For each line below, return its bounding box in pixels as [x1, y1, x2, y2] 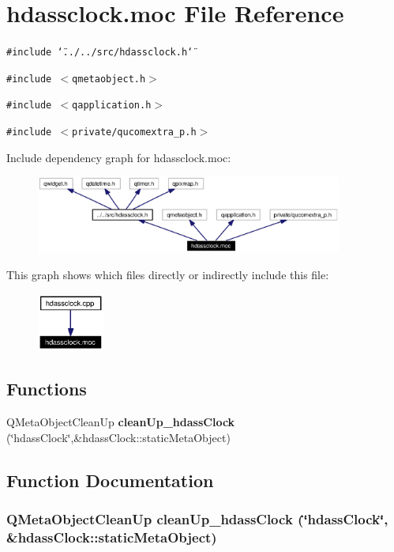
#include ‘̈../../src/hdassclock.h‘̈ [6, 47, 193, 59]
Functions [6, 376, 87, 401]
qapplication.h [72, 100, 152, 112]
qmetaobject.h [72, 73, 146, 85]
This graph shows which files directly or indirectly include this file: [6, 267, 329, 282]
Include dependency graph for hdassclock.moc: [6, 149, 231, 165]
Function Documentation [6, 467, 214, 492]
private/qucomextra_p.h [72, 127, 197, 138]
